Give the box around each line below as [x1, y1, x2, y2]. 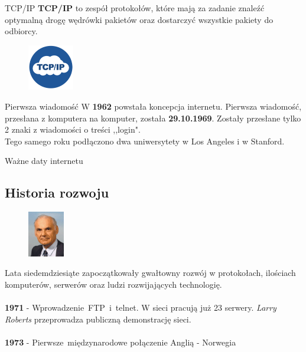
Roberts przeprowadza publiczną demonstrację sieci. [5, 312, 191, 325]
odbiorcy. [5, 25, 38, 37]
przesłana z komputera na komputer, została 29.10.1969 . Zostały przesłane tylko [5, 111, 301, 124]
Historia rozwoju [5, 183, 109, 202]
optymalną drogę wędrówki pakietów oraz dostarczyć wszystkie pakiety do [5, 13, 274, 25]
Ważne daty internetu [5, 154, 83, 167]
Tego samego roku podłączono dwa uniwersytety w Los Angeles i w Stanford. [5, 134, 285, 147]
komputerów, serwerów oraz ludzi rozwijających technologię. [5, 278, 222, 290]
